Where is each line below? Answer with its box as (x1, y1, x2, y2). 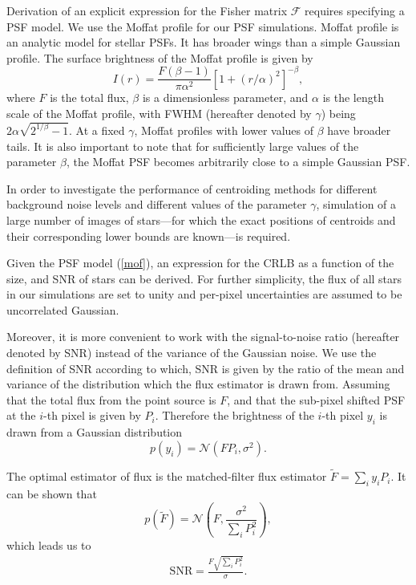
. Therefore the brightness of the (155, 407, 314, 424)
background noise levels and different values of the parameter (6, 196, 307, 213)
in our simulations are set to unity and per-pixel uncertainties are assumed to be (6, 286, 402, 303)
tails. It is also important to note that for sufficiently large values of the (6, 137, 359, 154)
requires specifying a (305, 2, 405, 18)
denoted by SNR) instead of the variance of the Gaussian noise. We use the (6, 344, 377, 361)
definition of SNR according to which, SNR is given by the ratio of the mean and (6, 360, 405, 376)
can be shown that (6, 485, 97, 502)
